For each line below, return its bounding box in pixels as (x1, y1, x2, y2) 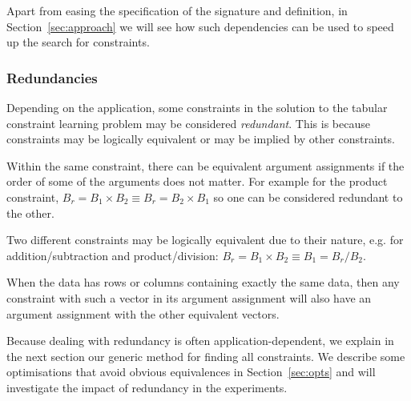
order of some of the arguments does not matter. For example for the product (6, 173, 388, 190)
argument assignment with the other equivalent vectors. (6, 305, 280, 322)
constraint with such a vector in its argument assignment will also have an (6, 289, 372, 306)
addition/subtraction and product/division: (6, 247, 219, 263)
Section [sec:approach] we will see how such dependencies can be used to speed (6, 18, 394, 34)
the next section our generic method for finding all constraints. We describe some (6, 347, 405, 364)
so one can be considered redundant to (213, 188, 403, 205)
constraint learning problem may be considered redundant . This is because (6, 114, 370, 131)
